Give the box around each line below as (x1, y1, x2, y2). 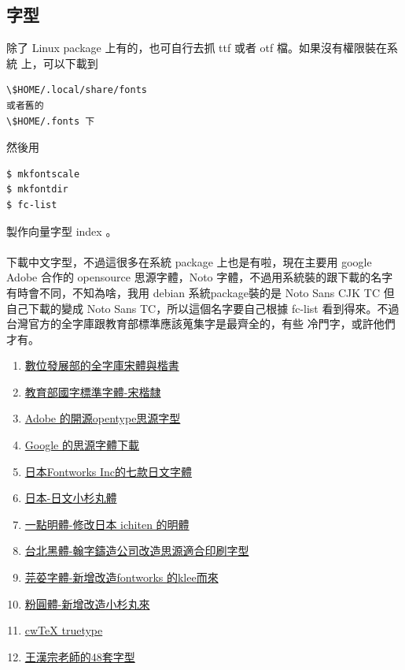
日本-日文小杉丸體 (24, 489, 117, 506)
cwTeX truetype (24, 622, 103, 638)
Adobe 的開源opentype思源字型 (24, 410, 181, 426)
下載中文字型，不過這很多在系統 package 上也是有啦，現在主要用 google (6, 253, 372, 270)
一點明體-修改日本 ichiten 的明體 (24, 516, 190, 532)
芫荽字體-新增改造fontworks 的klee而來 (24, 569, 219, 586)
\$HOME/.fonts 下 (6, 115, 95, 127)
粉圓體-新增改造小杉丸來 (24, 595, 150, 612)
